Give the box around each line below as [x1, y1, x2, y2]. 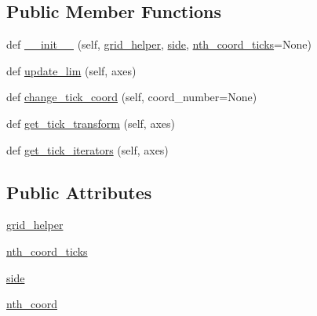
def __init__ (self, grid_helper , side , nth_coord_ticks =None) [6, 36, 312, 53]
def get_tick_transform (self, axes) [6, 114, 175, 131]
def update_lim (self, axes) [6, 62, 137, 78]
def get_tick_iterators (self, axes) [6, 141, 169, 158]
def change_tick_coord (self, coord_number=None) [6, 89, 257, 105]
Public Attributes [6, 180, 152, 204]
